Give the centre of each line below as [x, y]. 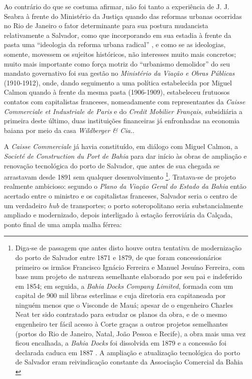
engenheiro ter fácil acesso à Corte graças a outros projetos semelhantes [122, 324]
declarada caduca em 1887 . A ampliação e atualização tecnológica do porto [128, 352]
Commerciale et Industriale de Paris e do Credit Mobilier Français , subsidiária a [123, 111]
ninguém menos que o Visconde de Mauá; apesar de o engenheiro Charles [124, 305]
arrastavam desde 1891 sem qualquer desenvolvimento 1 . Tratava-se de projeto [120, 176]
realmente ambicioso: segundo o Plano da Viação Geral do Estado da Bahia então [125, 186]
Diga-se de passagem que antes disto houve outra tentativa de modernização [128, 248]
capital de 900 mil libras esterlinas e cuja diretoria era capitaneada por [120, 295]
